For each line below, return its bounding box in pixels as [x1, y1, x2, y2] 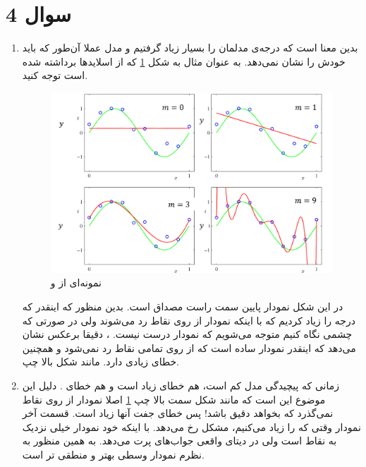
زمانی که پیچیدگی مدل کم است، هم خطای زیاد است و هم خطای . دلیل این [22, 378, 340, 393]
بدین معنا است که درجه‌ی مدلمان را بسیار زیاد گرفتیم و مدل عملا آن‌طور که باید [22, 40, 358, 55]
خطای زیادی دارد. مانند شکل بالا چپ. [22, 354, 180, 369]
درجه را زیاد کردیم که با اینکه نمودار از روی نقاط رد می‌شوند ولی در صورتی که [22, 313, 355, 327]
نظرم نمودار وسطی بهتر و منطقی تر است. [22, 447, 205, 462]
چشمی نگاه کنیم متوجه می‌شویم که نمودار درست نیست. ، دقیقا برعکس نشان [22, 327, 353, 341]
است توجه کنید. [22, 68, 88, 83]
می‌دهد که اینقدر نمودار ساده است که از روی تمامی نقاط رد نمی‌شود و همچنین [22, 340, 356, 355]
